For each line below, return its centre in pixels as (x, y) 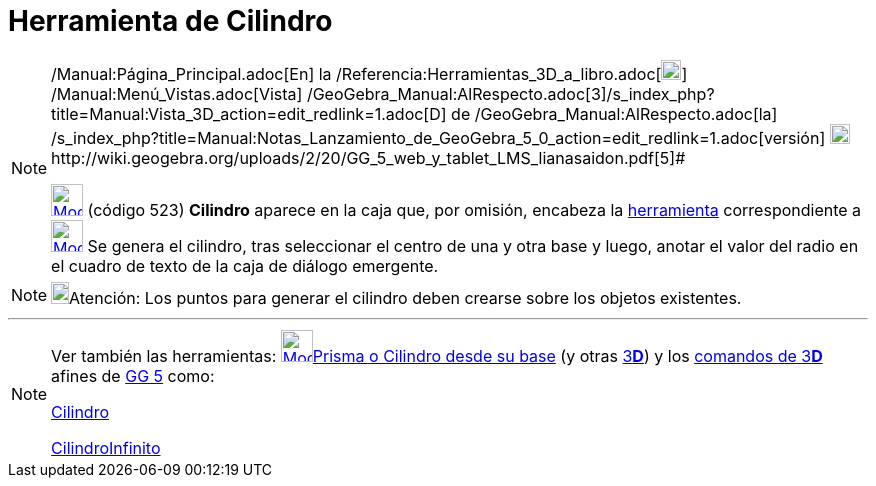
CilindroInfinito (106, 447)
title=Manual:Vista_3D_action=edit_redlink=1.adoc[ (240, 113)
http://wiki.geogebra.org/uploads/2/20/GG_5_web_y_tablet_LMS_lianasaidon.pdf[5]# (368, 157)
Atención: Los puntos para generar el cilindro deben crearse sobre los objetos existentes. (405, 297)
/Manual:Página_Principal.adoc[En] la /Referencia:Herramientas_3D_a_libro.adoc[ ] (369, 73)
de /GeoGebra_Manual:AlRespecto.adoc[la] (614, 113)
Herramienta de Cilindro (170, 21)
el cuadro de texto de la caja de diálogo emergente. (245, 265)
